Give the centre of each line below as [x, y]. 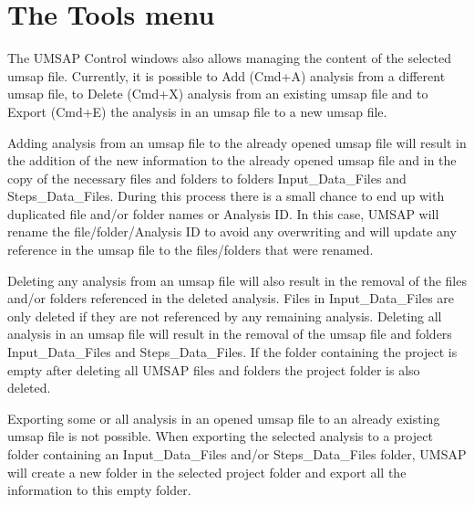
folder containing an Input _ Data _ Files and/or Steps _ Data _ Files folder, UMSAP [237, 454]
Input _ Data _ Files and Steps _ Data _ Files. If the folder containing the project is [232, 352]
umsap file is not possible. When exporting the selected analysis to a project [220, 436]
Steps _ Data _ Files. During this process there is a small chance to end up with [226, 196]
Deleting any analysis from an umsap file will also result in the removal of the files [237, 280]
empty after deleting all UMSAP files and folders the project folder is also [214, 369]
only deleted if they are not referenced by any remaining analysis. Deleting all [225, 316]
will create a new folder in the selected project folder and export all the [207, 472]
